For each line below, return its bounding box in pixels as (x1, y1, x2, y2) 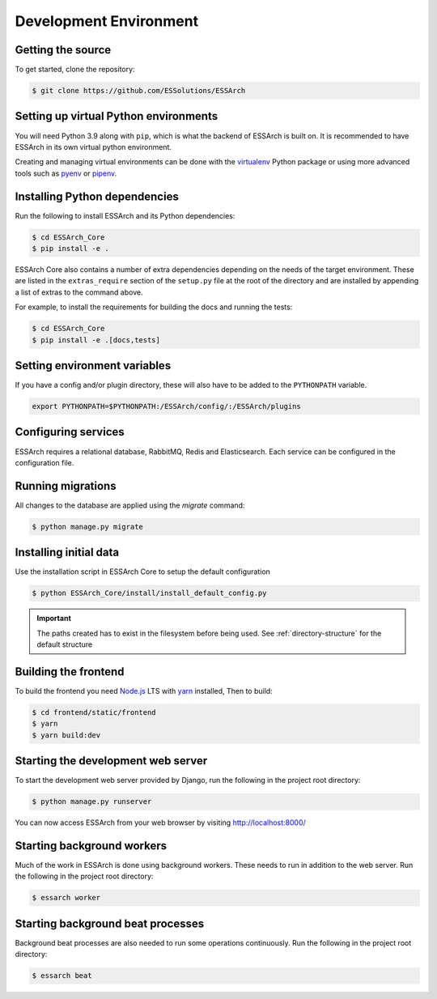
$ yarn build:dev (32, 730, 101, 740)
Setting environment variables (15, 359, 172, 372)
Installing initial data (15, 546, 120, 559)
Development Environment (15, 12, 198, 30)
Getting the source (15, 43, 112, 57)
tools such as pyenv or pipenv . (15, 168, 117, 178)
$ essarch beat (32, 971, 92, 980)
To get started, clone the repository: (15, 65, 135, 74)
